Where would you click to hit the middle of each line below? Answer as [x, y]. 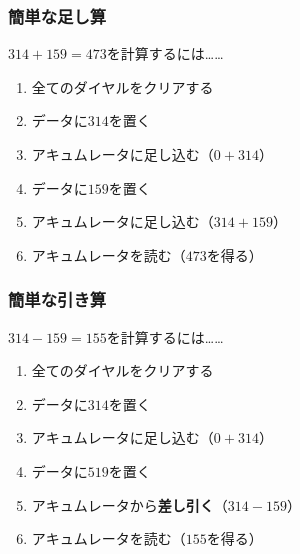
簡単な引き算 [57, 299]
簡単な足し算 [57, 15]
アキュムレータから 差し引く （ [129, 504]
